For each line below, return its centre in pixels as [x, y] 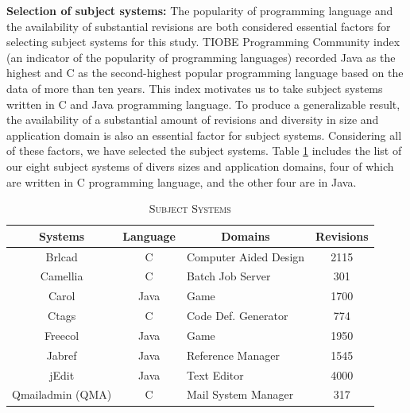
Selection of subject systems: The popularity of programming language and [200, 10]
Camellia [62, 276]
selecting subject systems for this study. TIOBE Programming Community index [203, 42]
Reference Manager [233, 355]
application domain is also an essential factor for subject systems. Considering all [204, 135]
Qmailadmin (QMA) [62, 394]
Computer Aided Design [246, 256]
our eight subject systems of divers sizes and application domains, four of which [200, 166]
